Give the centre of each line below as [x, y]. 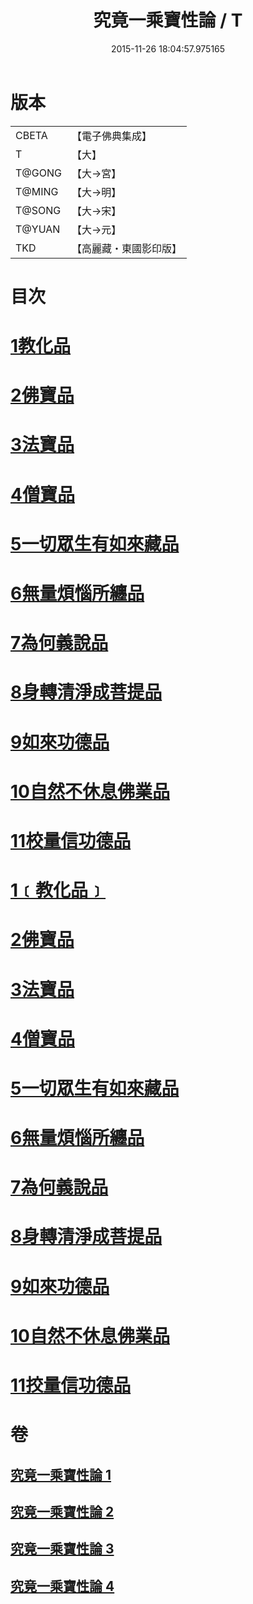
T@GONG [38, 173]
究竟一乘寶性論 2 [62, 1511]
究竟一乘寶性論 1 [61, 1474]
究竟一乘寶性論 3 [62, 1549]
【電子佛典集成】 [111, 136]
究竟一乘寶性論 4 [62, 1586]
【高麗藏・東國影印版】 [126, 248]
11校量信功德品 [71, 840]
